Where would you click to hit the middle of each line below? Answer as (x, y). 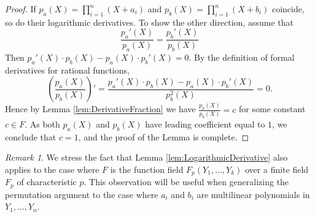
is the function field (147, 169)
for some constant (272, 109)
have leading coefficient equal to (205, 124)
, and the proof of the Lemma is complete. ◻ (164, 136)
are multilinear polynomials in (253, 194)
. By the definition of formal (242, 57)
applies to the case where (52, 169)
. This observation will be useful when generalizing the (186, 182)
